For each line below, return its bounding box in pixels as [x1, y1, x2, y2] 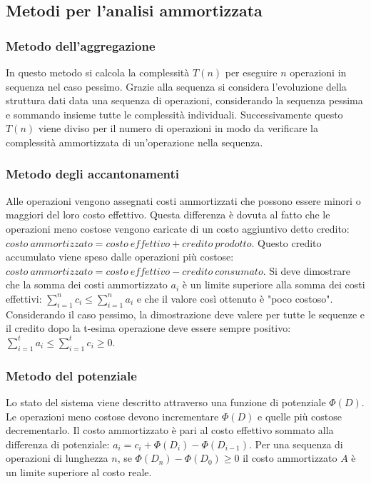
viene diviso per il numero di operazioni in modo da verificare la [38, 121, 319, 136]
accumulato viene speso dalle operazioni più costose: [6, 249, 234, 264]
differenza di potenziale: [6, 436, 110, 451]
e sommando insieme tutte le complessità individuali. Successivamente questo [6, 106, 343, 121]
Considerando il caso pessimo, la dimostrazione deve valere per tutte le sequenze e [6, 306, 365, 321]
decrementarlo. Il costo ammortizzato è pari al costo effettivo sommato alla [6, 423, 334, 438]
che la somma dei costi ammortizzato [6, 277, 168, 292]
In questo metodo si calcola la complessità [6, 65, 190, 79]
